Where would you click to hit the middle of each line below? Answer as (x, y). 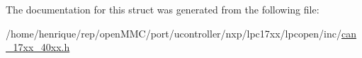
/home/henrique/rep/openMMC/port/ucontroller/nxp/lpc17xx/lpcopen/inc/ (174, 33)
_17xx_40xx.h (38, 47)
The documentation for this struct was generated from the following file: (163, 9)
